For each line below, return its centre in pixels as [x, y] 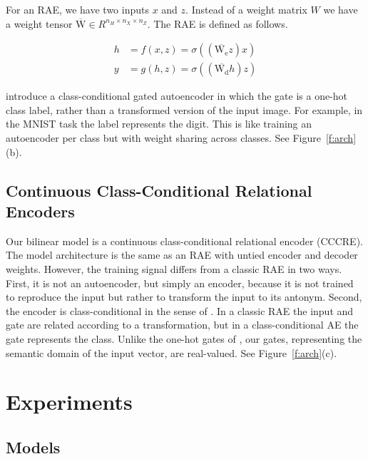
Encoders [40, 211]
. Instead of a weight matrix [246, 9]
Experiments [69, 402]
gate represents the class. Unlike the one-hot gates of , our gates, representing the [184, 338]
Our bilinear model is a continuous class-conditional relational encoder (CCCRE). [184, 241]
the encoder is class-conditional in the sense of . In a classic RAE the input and [180, 310]
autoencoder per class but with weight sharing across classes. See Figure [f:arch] [181, 138]
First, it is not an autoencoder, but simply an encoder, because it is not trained [180, 283]
